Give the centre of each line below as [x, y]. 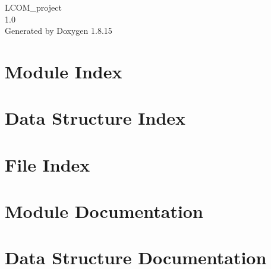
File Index [48, 164]
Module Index [64, 71]
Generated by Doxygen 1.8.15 [59, 31]
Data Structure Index [95, 118]
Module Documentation [104, 211]
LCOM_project [33, 7]
